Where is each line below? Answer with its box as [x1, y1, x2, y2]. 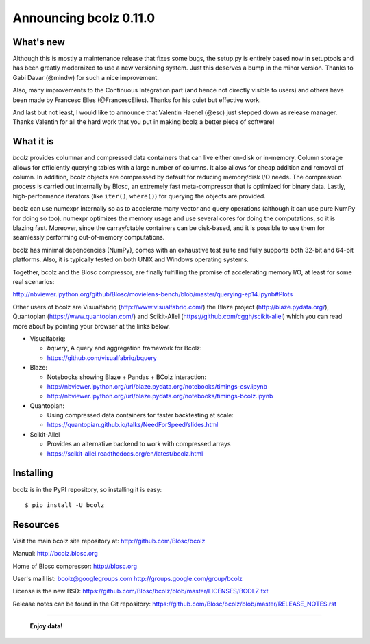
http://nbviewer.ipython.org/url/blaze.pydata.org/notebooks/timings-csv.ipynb [47, 382, 267, 390]
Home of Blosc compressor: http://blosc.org [12, 562, 137, 570]
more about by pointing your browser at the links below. [12, 322, 171, 330]
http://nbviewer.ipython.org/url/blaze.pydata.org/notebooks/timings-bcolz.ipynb [47, 392, 273, 400]
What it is [12, 136, 54, 147]
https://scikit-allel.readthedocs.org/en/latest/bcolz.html [47, 449, 203, 458]
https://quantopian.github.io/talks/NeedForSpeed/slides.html [47, 421, 219, 429]
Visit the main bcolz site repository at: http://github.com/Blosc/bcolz [12, 537, 206, 545]
